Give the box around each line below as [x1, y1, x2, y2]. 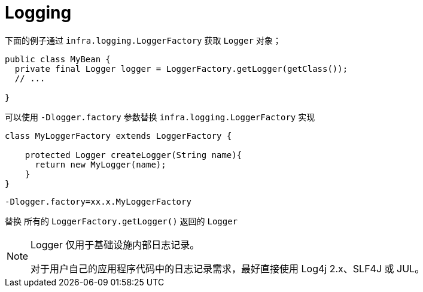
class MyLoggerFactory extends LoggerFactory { [5, 130, 232, 141]
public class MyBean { [5, 54, 111, 64]
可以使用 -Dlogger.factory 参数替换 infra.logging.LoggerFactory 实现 [5, 111, 315, 122]
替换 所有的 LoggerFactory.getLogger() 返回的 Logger [5, 215, 238, 226]
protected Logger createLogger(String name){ [25, 150, 242, 160]
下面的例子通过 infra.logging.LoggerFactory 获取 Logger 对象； [5, 35, 281, 45]
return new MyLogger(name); [35, 159, 166, 169]
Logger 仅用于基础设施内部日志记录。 [31, 238, 200, 251]
